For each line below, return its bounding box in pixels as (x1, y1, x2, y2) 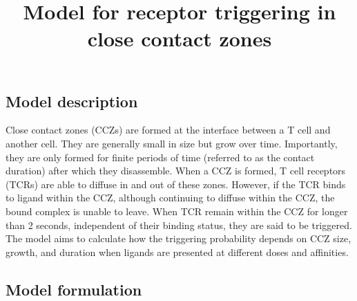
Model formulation (6, 278, 142, 300)
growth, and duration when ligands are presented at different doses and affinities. (6, 244, 349, 259)
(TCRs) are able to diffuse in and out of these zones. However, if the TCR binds (6, 176, 346, 191)
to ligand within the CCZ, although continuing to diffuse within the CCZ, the (6, 190, 335, 205)
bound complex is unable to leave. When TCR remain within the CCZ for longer (6, 203, 348, 218)
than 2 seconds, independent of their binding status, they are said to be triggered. (6, 217, 352, 232)
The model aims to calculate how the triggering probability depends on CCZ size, (6, 231, 351, 246)
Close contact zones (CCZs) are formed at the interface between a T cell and (6, 122, 331, 137)
